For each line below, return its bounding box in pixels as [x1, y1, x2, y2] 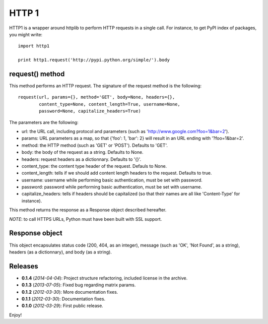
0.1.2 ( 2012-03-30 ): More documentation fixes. [21, 289, 119, 295]
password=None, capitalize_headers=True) [39, 108, 141, 114]
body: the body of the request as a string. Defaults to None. [21, 149, 143, 155]
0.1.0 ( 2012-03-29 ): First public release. [21, 303, 104, 309]
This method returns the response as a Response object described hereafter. [9, 207, 167, 213]
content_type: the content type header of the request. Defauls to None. [21, 163, 167, 169]
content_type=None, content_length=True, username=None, [39, 101, 181, 107]
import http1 [18, 43, 50, 49]
